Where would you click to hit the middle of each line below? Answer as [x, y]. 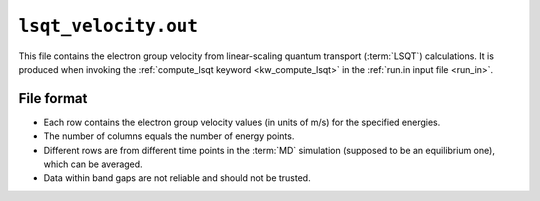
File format [53, 98]
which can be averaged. [93, 164]
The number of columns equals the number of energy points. [169, 136]
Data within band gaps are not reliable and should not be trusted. [177, 178]
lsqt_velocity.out [108, 26]
